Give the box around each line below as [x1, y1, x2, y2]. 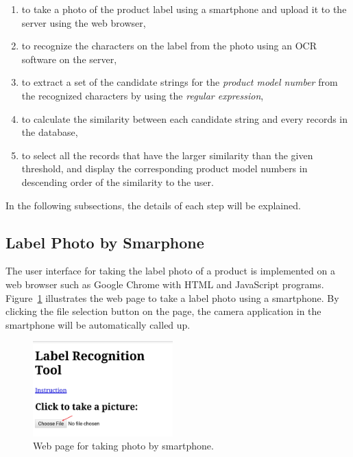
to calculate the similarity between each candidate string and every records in [21, 111, 348, 126]
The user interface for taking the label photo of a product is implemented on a [5, 263, 335, 278]
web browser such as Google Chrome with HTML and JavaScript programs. [5, 277, 324, 291]
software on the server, [21, 51, 117, 66]
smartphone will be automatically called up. [5, 317, 191, 331]
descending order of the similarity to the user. [21, 174, 214, 189]
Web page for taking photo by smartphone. [33, 438, 214, 453]
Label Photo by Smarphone [5, 231, 204, 253]
